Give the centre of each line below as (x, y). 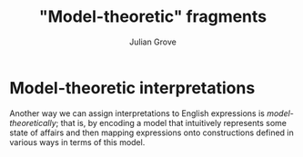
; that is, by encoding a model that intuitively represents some (172, 123)
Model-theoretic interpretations (132, 88)
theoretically (33, 123)
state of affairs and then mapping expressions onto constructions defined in (151, 132)
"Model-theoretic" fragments (153, 17)
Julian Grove (153, 42)
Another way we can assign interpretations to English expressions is (137, 113)
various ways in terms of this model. (77, 142)
